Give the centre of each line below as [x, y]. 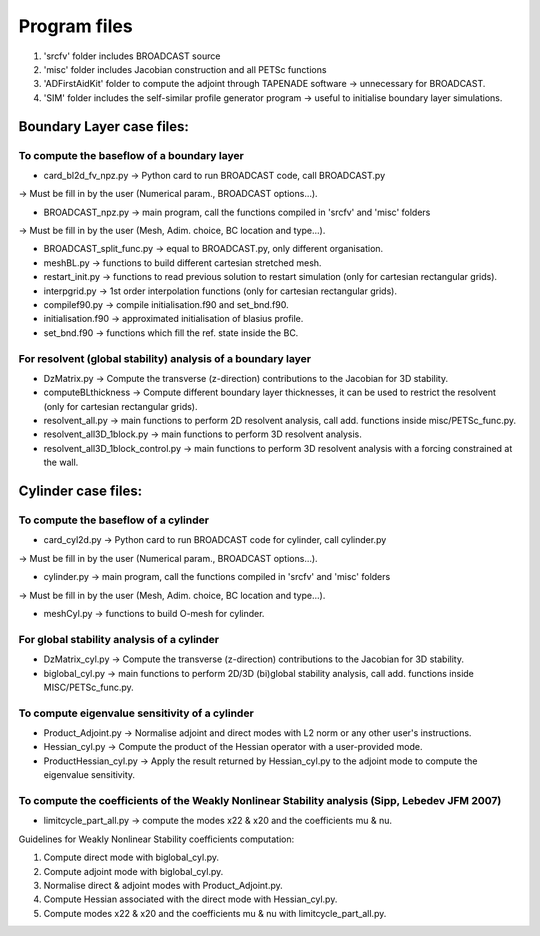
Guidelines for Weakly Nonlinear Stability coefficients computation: [156, 839]
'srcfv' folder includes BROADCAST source [132, 56]
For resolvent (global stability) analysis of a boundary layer [165, 358]
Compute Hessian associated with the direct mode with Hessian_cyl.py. [190, 899]
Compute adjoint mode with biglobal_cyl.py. [133, 871]
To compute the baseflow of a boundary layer [131, 155]
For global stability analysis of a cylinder [119, 639]
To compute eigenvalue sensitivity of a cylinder [136, 713]
